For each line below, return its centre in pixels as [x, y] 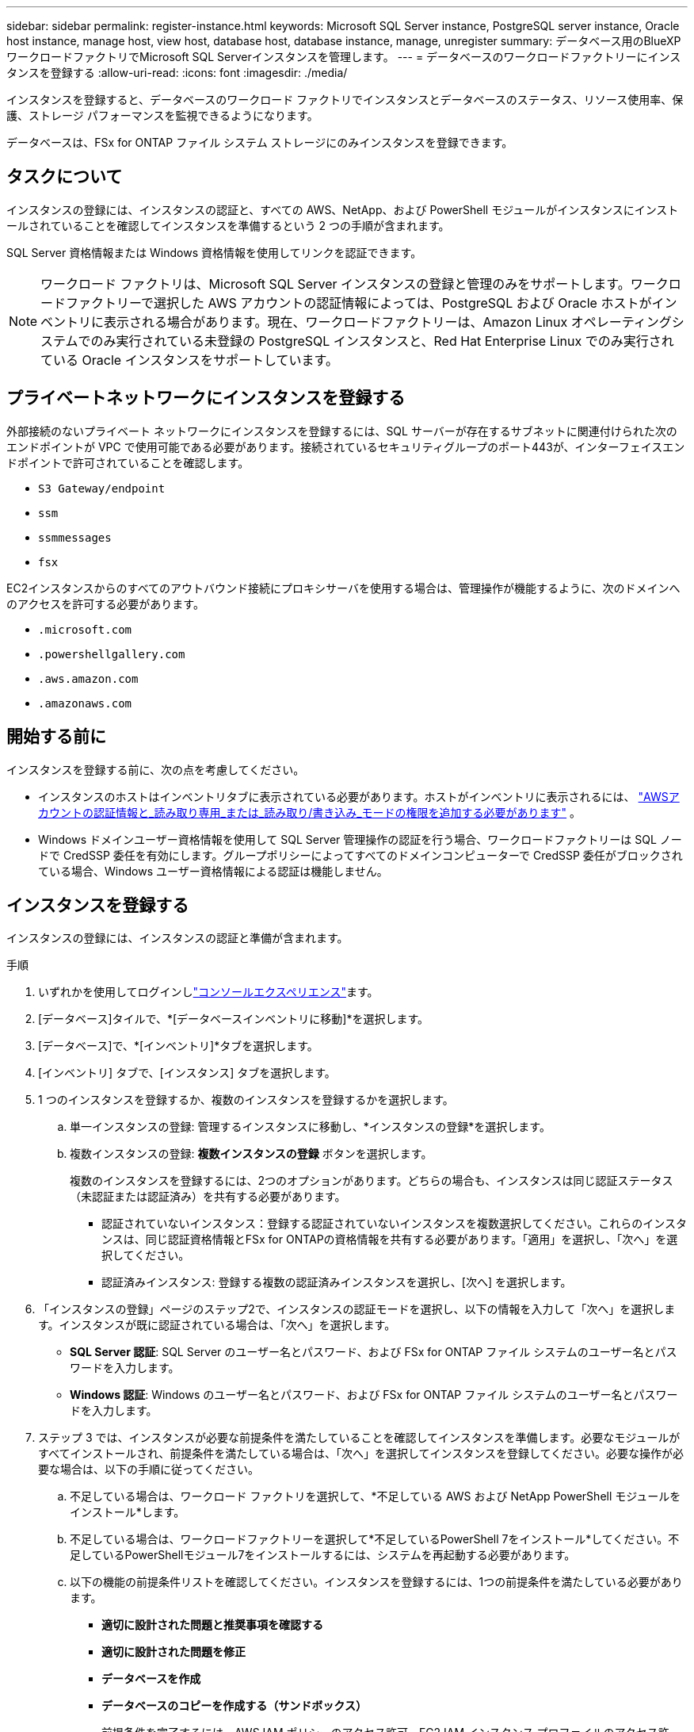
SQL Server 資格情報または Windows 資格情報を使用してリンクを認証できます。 [214, 252]
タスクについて [65, 177]
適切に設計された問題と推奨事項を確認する [212, 1625]
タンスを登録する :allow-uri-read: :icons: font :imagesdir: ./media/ [177, 73]
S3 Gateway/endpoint [102, 488]
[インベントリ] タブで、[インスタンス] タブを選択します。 [187, 1073]
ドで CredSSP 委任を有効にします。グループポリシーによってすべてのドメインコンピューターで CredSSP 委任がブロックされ [360, 855]
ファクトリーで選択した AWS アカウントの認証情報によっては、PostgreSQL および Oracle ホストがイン [372, 303]
